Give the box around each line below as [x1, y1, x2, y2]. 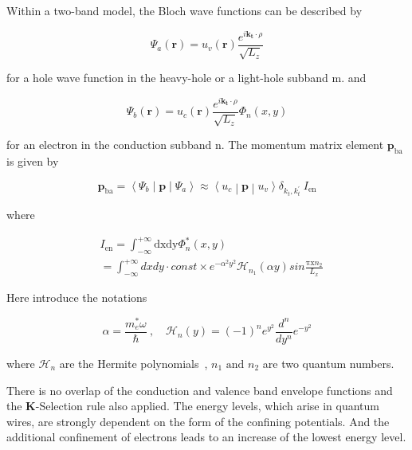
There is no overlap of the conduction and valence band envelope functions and [6, 382, 393, 398]
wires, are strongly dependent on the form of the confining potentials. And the [6, 413, 390, 429]
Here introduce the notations [6, 289, 147, 306]
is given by [6, 153, 59, 170]
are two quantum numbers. [262, 355, 394, 372]
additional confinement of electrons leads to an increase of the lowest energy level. [6, 428, 406, 445]
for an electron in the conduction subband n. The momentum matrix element [6, 136, 384, 153]
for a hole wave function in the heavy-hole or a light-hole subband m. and [6, 69, 367, 86]
